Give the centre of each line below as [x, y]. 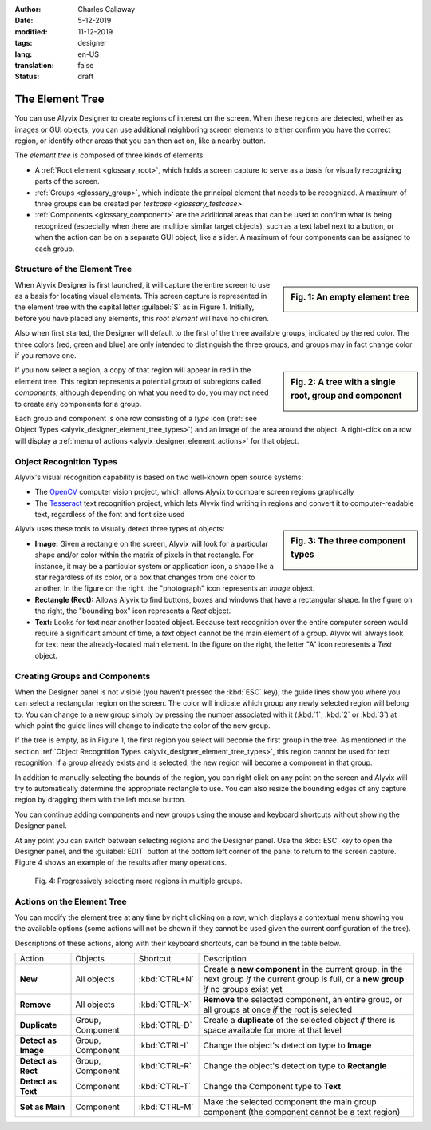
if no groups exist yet [243, 989]
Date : [24, 21]
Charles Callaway [107, 9]
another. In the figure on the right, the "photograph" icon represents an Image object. [175, 588]
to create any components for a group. [78, 404]
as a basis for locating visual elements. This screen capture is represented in [141, 296]
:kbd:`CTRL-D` [166, 1025]
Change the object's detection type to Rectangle [295, 1066]
